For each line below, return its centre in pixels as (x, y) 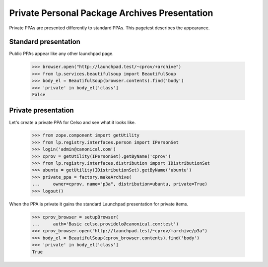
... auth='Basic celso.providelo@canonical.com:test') (105, 224)
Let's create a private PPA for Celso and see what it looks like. (72, 122)
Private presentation (41, 110)
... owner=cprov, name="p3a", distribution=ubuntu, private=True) (120, 184)
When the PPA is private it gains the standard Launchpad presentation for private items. (99, 204)
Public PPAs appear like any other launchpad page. (61, 54)
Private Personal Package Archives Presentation (111, 13)
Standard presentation (45, 42)
